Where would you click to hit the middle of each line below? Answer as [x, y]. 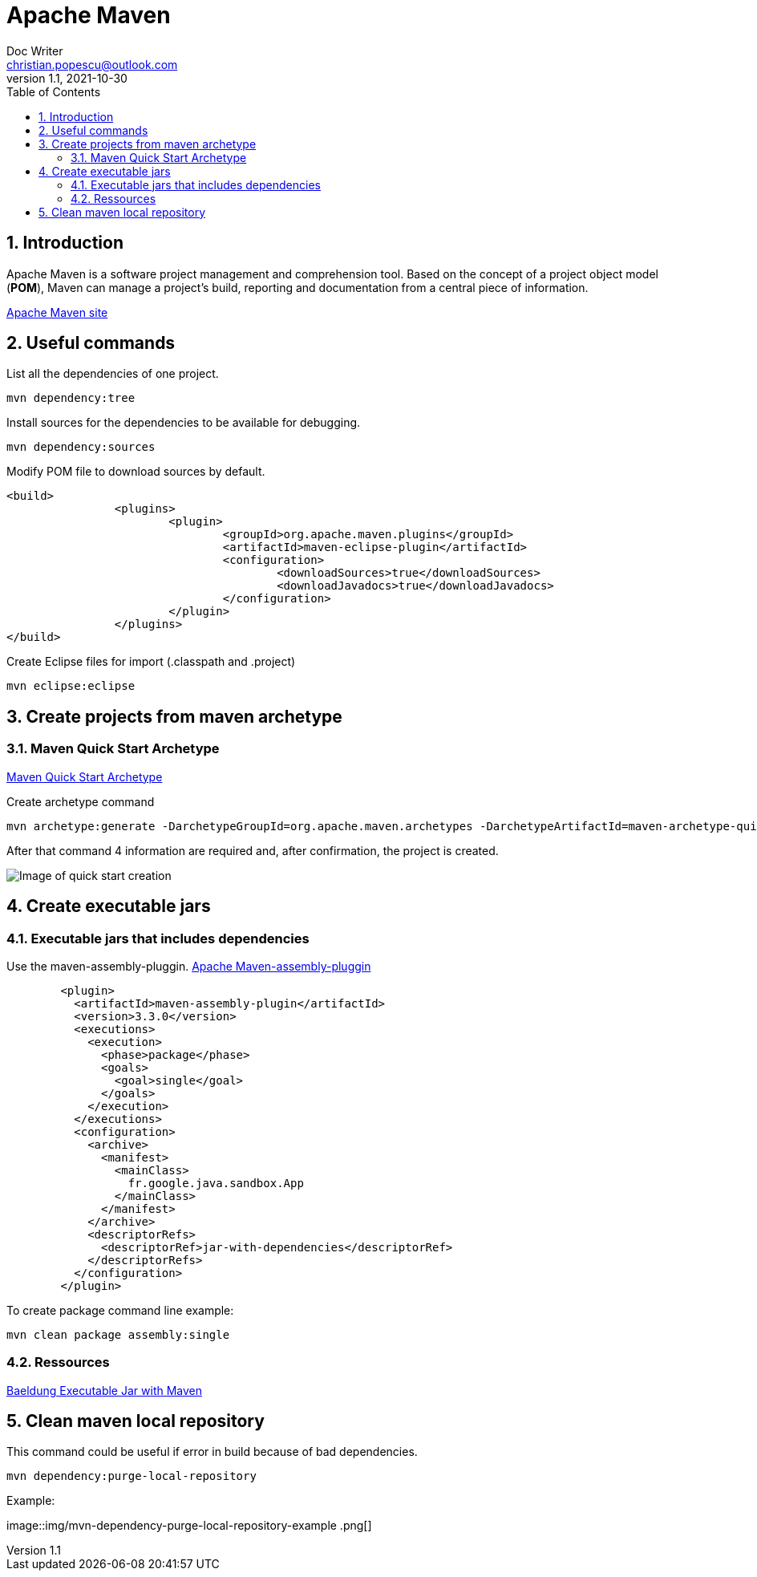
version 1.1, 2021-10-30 [67, 78]
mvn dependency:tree [71, 398]
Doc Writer [35, 51]
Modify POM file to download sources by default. [136, 472]
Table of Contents [54, 91]
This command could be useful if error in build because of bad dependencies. [212, 1452]
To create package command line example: [120, 1310]
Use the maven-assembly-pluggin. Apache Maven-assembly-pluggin [189, 966]
